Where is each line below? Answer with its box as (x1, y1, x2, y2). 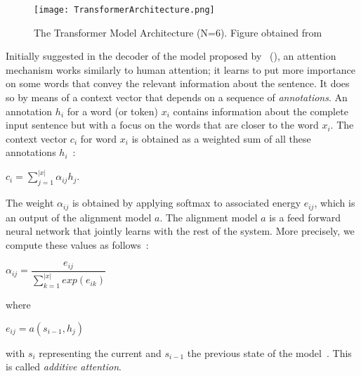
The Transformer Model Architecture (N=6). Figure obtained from (34, 25, 322, 39)
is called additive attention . (6, 359, 122, 374)
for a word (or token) (67, 103, 158, 118)
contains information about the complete (173, 103, 348, 118)
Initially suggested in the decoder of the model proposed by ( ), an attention (6, 48, 336, 63)
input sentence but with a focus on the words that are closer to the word (6, 117, 319, 132)
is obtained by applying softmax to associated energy (72, 195, 301, 210)
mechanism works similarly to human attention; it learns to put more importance (6, 62, 355, 77)
